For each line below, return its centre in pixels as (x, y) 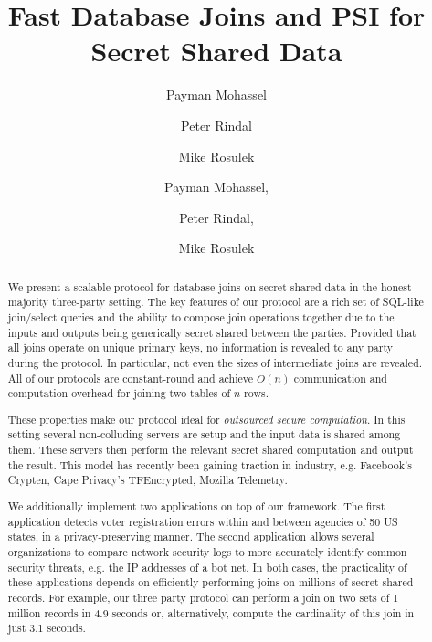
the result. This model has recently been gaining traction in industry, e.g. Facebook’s (210, 464)
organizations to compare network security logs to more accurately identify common (207, 551)
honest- (398, 286)
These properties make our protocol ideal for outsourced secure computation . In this (206, 419)
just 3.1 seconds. (47, 628)
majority (28, 302)
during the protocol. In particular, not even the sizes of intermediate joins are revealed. (215, 362)
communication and (340, 378)
